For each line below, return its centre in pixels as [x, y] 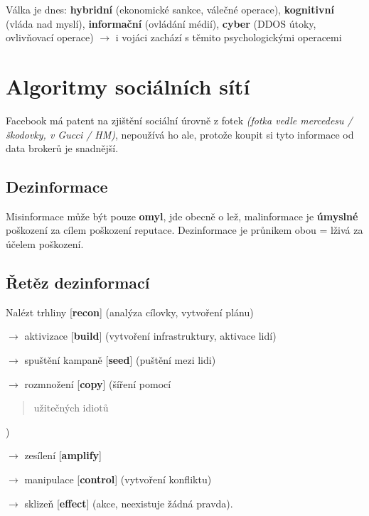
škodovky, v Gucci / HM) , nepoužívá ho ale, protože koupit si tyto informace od [180, 134]
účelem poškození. [45, 244]
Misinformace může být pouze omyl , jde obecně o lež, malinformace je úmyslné [182, 216]
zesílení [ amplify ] [63, 455]
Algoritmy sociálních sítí [128, 86]
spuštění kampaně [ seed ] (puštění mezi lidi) [120, 360]
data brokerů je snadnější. [62, 148]
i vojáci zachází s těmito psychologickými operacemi [229, 37]
